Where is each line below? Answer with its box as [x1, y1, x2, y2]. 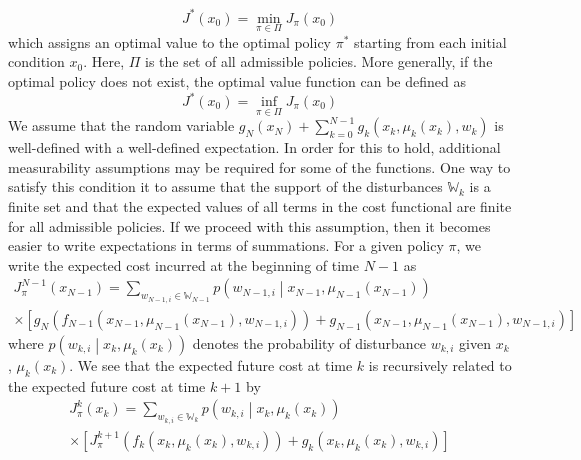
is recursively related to [368, 354, 512, 375]
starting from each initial [354, 31, 507, 52]
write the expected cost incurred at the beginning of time [8, 254, 359, 275]
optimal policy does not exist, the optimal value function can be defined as [8, 70, 466, 91]
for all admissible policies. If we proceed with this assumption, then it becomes [8, 215, 491, 236]
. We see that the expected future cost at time [69, 354, 353, 375]
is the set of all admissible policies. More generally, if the [145, 51, 493, 72]
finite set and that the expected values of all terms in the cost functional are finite [8, 196, 512, 216]
